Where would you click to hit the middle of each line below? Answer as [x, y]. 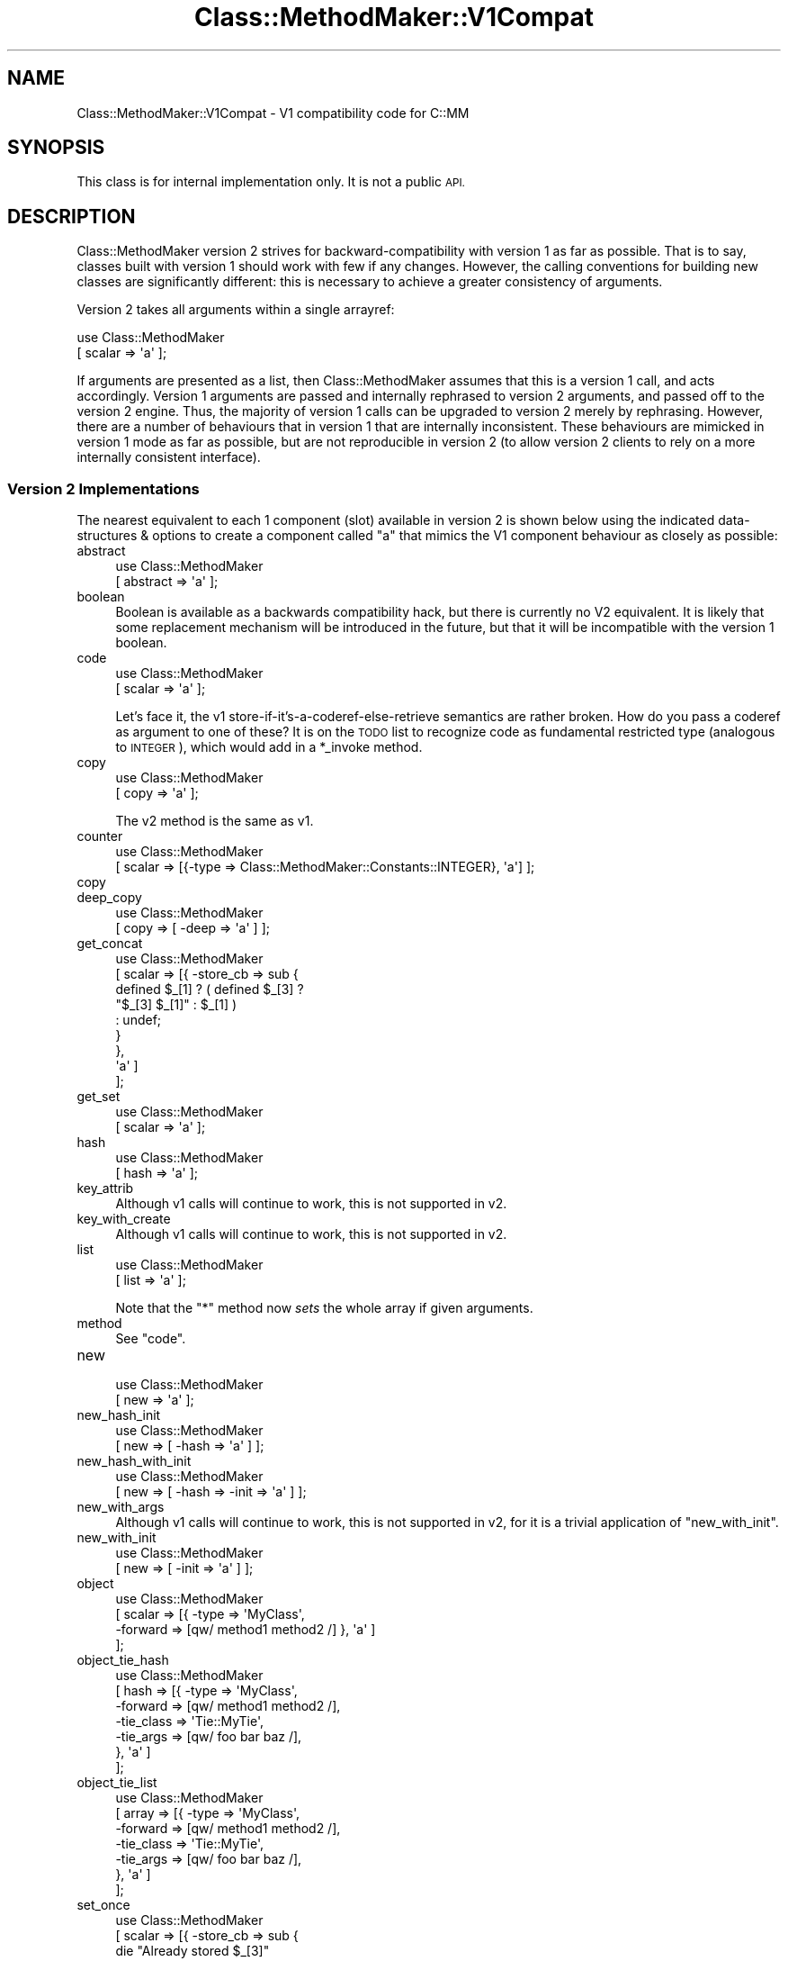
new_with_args [121, 1507]
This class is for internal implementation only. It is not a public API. [271, 182]
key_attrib [105, 1188]
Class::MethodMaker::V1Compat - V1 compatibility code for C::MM [273, 113]
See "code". [151, 1339]
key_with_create [124, 1219]
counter [100, 836]
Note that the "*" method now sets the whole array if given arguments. [324, 1308]
